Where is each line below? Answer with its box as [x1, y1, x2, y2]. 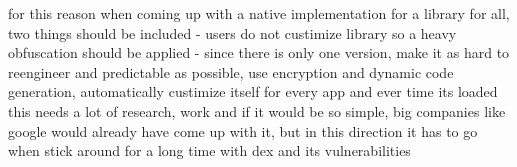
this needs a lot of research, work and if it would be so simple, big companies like [8, 100, 506, 121]
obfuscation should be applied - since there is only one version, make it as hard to [8, 42, 510, 63]
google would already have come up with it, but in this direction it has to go [8, 120, 478, 141]
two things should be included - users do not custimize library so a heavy [8, 22, 457, 43]
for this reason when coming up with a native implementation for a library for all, [8, 3, 510, 23]
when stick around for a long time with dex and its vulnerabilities [8, 140, 411, 161]
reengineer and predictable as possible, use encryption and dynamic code [8, 61, 454, 82]
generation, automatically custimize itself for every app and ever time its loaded [8, 81, 498, 102]
